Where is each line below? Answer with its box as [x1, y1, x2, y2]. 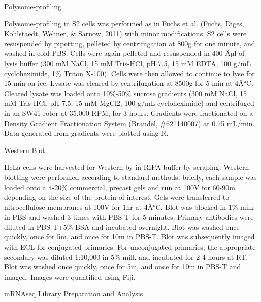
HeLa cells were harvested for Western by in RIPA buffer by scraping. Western [4, 162, 249, 172]
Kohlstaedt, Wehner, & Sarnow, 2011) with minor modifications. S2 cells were [4, 28, 247, 39]
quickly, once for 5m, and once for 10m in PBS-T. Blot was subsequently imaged [4, 231, 255, 242]
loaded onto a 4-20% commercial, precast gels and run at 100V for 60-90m [4, 182, 235, 192]
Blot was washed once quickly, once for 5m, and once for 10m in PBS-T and [4, 261, 241, 272]
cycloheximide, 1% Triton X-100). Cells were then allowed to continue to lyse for [4, 68, 255, 78]
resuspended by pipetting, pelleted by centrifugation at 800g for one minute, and [4, 38, 255, 48]
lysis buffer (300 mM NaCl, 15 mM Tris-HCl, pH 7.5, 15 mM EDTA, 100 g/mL [4, 57, 251, 68]
